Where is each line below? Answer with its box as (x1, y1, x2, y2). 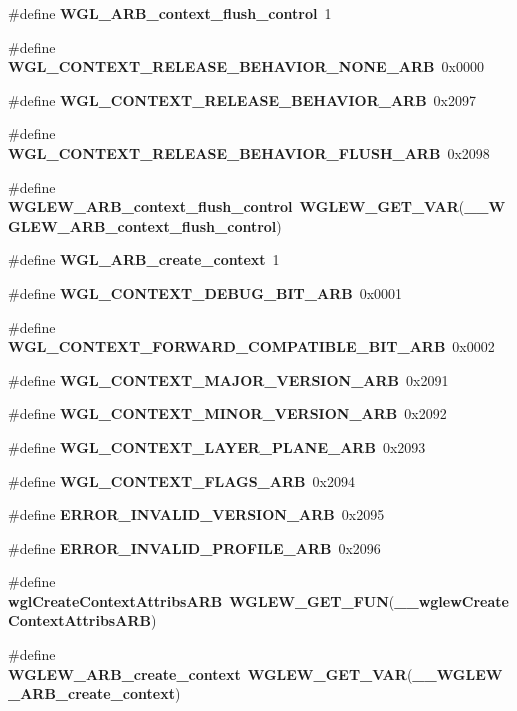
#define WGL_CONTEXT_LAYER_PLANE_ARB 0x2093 (8, 436, 426, 457)
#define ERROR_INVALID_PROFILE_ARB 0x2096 (8, 537, 381, 558)
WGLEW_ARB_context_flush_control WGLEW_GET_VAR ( (8, 196, 465, 217)
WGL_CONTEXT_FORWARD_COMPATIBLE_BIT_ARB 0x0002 (8, 336, 495, 357)
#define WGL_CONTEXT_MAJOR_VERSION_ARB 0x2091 (8, 369, 449, 390)
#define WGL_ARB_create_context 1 (8, 249, 280, 270)
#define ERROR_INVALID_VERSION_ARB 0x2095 (8, 504, 385, 525)
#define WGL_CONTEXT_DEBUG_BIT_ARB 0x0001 (8, 282, 403, 303)
